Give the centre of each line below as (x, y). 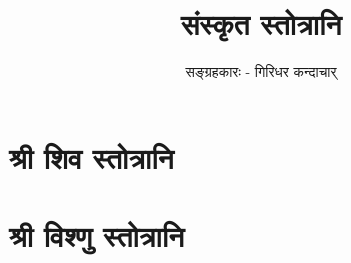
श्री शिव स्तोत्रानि (91, 156)
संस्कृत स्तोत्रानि (261, 23)
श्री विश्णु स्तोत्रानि (97, 235)
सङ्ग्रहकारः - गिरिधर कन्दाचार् (261, 71)
